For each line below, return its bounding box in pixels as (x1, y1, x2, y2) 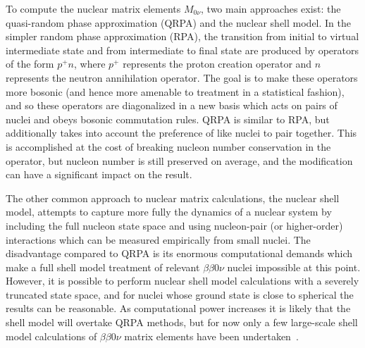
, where (74, 56, 106, 71)
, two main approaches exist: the (201, 1, 341, 15)
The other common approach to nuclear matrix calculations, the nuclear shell (6, 190, 340, 205)
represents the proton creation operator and (123, 56, 312, 71)
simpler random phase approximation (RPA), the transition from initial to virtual (6, 29, 359, 44)
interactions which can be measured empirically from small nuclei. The (6, 232, 311, 247)
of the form (6, 56, 54, 71)
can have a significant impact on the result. (6, 167, 192, 182)
